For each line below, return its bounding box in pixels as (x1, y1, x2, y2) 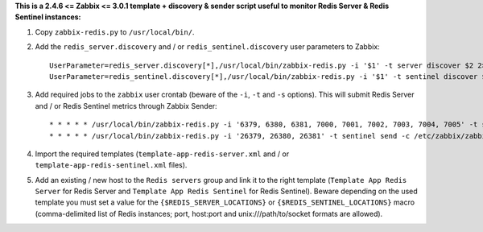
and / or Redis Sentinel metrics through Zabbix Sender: (35, 101, 217, 110)
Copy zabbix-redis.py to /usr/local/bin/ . (35, 27, 195, 36)
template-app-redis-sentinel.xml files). (35, 160, 188, 170)
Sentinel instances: (14, 12, 81, 22)
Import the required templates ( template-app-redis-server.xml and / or (35, 149, 290, 159)
